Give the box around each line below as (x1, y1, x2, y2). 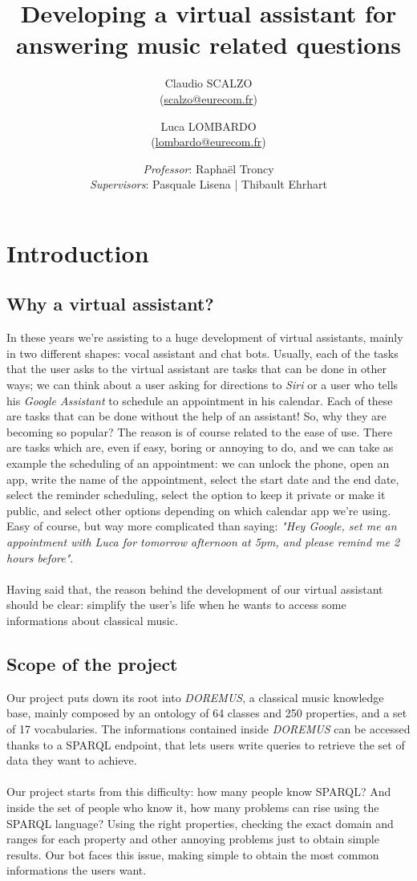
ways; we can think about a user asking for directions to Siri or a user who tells (6, 376, 399, 393)
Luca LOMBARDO (160, 117, 257, 134)
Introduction (6, 236, 149, 269)
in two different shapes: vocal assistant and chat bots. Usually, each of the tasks (6, 344, 399, 361)
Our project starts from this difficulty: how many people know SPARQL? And (6, 783, 391, 800)
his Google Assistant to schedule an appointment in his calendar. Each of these (6, 392, 393, 408)
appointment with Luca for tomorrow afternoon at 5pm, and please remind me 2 (6, 533, 400, 550)
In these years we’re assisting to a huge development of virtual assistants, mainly (6, 329, 403, 346)
